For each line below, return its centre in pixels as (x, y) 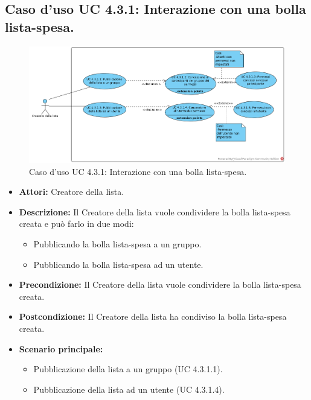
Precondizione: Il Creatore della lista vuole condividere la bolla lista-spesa (160, 284)
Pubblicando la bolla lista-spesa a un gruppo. (117, 244)
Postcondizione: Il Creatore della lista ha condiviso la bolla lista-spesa (153, 316)
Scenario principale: (61, 348)
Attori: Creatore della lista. (72, 192)
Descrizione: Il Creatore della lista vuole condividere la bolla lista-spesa (155, 211)
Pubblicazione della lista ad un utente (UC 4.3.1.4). (129, 389)
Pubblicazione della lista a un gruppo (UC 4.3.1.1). (128, 369)
